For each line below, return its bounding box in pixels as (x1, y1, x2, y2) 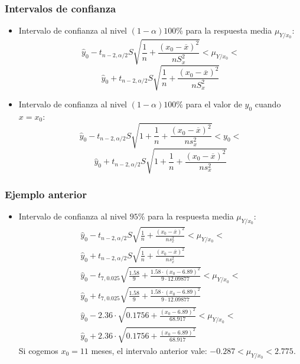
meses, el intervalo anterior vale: (91, 344, 207, 356)
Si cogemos (18, 344, 58, 356)
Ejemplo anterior (5, 186, 87, 201)
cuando (255, 98, 281, 110)
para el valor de (185, 98, 242, 110)
